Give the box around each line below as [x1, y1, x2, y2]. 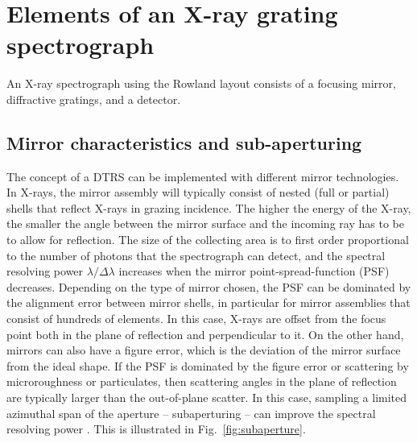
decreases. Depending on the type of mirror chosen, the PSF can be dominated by [6, 278, 411, 295]
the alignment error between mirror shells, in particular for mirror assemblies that [6, 294, 411, 311]
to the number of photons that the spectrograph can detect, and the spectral [6, 246, 386, 263]
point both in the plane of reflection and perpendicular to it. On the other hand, [6, 325, 404, 342]
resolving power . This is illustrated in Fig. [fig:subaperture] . [6, 420, 306, 437]
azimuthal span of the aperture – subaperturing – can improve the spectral [6, 404, 376, 421]
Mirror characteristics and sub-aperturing [6, 130, 362, 155]
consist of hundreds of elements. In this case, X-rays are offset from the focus [6, 310, 386, 327]
